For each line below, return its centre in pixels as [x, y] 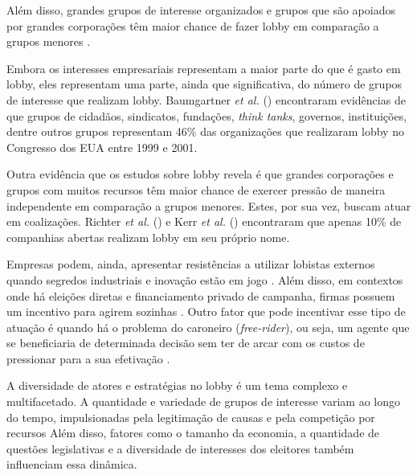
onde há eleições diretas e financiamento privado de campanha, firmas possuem [201, 295]
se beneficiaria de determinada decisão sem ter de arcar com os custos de [186, 343]
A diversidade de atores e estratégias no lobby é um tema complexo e [177, 385]
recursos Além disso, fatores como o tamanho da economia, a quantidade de [193, 433]
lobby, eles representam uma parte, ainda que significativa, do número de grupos [204, 84]
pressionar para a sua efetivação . [88, 358]
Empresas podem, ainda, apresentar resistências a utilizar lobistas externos [191, 264]
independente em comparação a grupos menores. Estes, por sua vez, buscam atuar [209, 205]
